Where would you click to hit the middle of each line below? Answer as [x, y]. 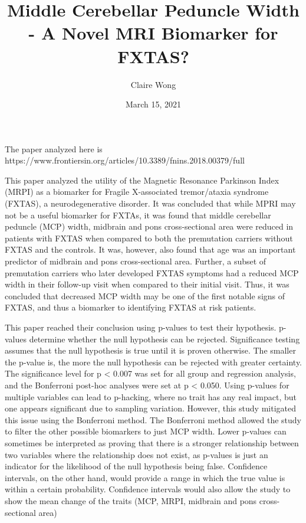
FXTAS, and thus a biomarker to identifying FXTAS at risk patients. [131, 307]
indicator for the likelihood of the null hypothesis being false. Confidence [136, 466]
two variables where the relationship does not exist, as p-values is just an [136, 454]
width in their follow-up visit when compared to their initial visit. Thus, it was [147, 284]
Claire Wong [153, 84]
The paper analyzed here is [54, 148]
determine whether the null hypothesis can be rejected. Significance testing [164, 339]
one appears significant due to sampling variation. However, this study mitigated [151, 408]
